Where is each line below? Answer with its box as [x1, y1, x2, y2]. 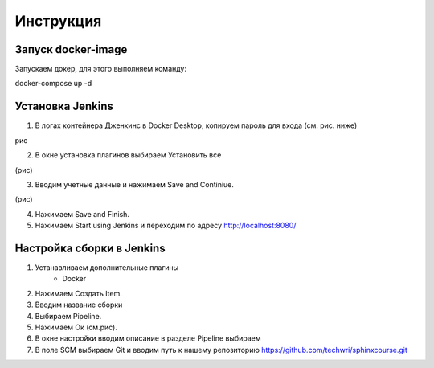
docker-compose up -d [14, 79, 92, 88]
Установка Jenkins [14, 100, 114, 113]
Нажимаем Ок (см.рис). [35, 322, 118, 332]
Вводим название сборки [35, 300, 123, 309]
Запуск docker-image [14, 43, 128, 56]
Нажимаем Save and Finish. [35, 209, 130, 219]
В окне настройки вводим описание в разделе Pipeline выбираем [35, 333, 261, 343]
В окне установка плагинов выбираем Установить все [35, 150, 222, 160]
